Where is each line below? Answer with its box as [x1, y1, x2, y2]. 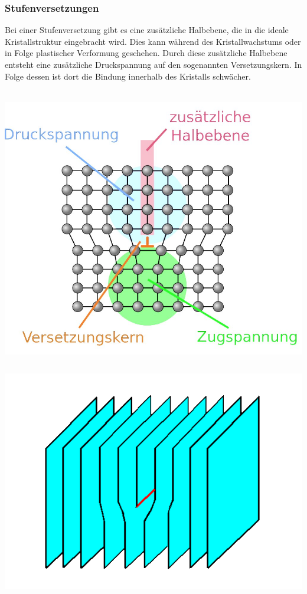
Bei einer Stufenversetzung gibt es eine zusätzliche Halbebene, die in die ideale [5, 24, 289, 36]
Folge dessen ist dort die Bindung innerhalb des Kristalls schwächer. [5, 70, 251, 82]
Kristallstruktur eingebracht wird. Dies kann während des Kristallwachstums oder [5, 35, 301, 47]
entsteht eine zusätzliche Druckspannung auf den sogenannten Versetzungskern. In [5, 58, 302, 70]
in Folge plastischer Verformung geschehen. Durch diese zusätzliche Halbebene [5, 47, 288, 59]
